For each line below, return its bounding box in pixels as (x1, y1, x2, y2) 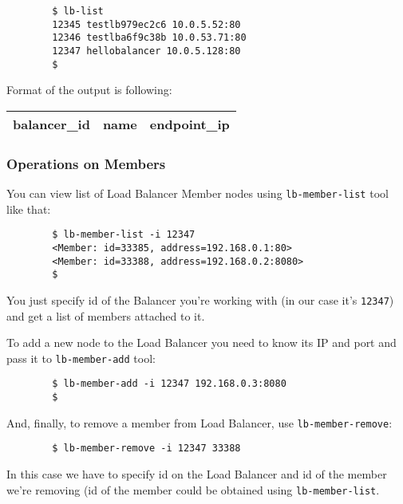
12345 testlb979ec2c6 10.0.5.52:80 (52, 18, 241, 30)
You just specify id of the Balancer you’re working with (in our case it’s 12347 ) (6, 291, 394, 308)
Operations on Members (6, 153, 166, 173)
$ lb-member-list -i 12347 (52, 229, 196, 241)
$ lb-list (52, 6, 104, 17)
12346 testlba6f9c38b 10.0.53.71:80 (52, 32, 247, 44)
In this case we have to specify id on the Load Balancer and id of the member (6, 466, 387, 482)
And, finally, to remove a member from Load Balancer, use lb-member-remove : (6, 414, 393, 431)
